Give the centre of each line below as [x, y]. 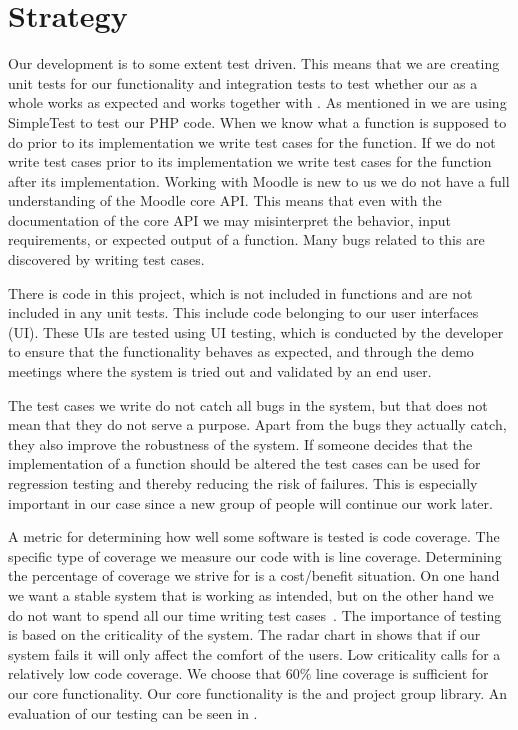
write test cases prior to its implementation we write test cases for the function [250, 161]
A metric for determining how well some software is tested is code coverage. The [254, 536]
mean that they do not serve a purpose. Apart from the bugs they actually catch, [257, 424]
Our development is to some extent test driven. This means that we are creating [254, 63]
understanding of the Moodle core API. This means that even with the [225, 200]
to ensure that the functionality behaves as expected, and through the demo [241, 351]
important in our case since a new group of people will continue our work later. [250, 502]
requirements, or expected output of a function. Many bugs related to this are [246, 239]
